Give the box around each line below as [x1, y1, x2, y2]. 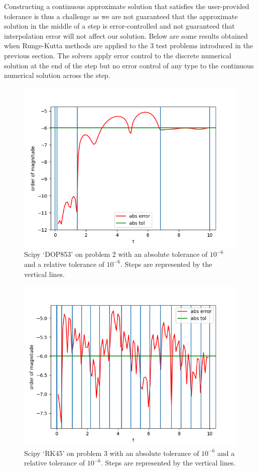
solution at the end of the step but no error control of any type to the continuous [4, 60, 254, 70]
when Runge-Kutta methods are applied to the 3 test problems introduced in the [4, 40, 253, 51]
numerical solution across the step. [4, 70, 110, 80]
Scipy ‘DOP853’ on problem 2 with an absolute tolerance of [24, 249, 208, 259]
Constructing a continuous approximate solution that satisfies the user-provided [4, 1, 249, 11]
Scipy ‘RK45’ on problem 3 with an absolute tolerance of [24, 447, 199, 458]
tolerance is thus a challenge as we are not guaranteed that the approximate [4, 11, 238, 21]
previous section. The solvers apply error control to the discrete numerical [4, 50, 231, 60]
